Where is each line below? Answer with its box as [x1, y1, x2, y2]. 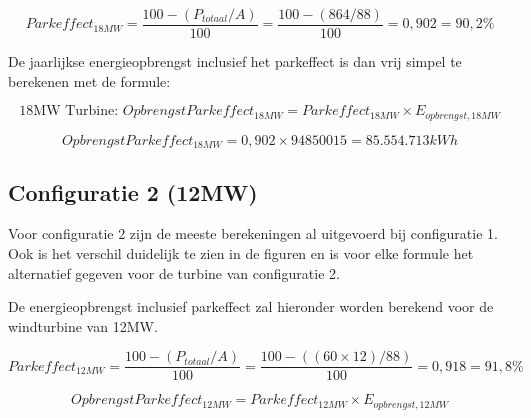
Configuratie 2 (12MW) [8, 176, 258, 207]
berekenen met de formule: [8, 70, 171, 91]
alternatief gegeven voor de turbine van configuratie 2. [8, 262, 340, 283]
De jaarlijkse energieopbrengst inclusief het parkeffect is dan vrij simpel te [8, 51, 462, 72]
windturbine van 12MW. [8, 315, 158, 336]
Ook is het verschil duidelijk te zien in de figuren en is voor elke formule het [8, 242, 474, 263]
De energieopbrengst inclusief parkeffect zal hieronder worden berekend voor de [8, 296, 494, 317]
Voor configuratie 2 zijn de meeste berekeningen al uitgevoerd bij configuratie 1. [8, 223, 498, 244]
